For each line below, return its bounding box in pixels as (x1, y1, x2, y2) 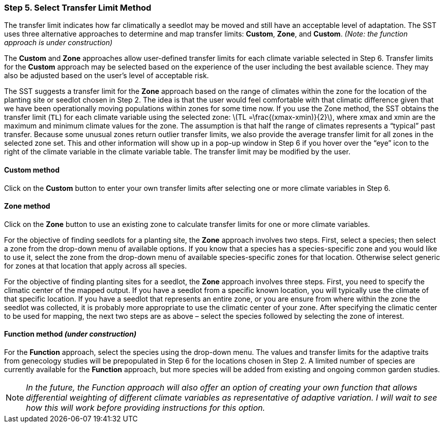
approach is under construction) (4, 38, 113, 47)
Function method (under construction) (4, 330, 137, 339)
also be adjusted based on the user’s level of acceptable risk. (4, 71, 209, 80)
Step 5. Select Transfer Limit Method (4, 3, 152, 13)
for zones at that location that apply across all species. (4, 261, 187, 270)
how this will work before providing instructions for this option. (26, 403, 265, 413)
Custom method (4, 165, 60, 174)
